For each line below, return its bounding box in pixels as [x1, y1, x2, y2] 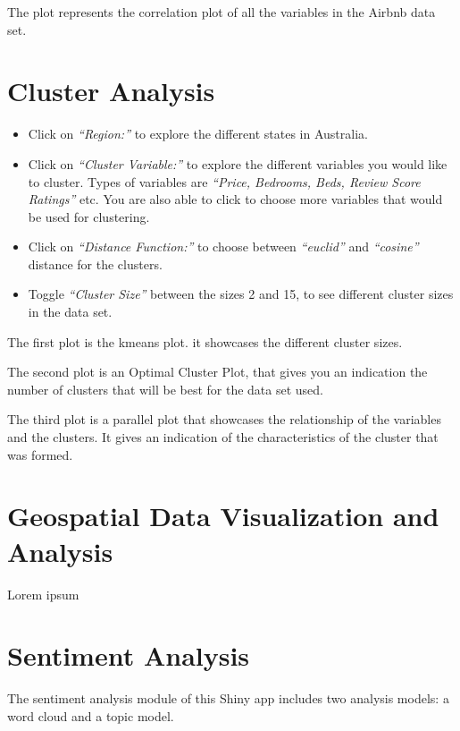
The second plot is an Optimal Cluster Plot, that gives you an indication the [7, 362, 428, 381]
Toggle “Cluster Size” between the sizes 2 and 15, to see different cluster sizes [28, 285, 454, 303]
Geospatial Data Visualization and [7, 497, 439, 534]
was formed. [7, 445, 73, 463]
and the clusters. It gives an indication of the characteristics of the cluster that [7, 428, 439, 446]
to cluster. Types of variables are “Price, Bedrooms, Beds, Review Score [28, 172, 421, 191]
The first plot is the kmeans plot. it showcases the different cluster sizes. [7, 332, 403, 351]
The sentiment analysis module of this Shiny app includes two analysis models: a [7, 689, 449, 708]
